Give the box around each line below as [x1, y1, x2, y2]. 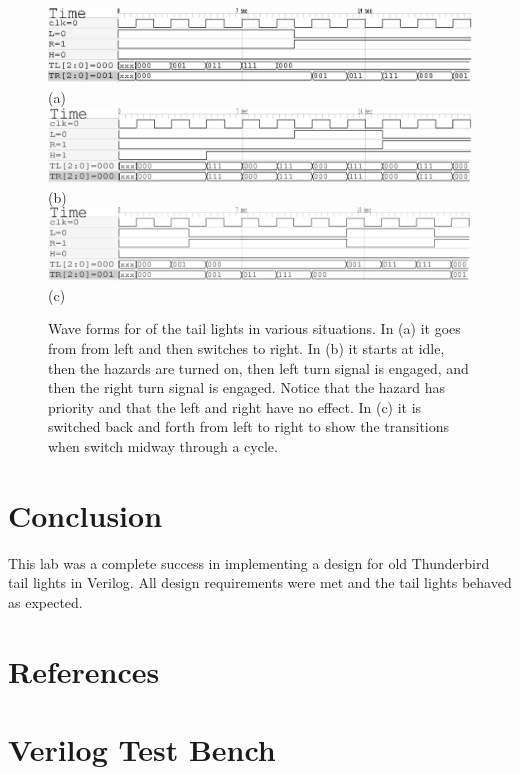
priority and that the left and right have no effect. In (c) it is [48, 396, 422, 417]
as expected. [8, 591, 83, 612]
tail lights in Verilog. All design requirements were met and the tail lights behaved [8, 572, 512, 593]
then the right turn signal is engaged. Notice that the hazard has [48, 377, 446, 398]
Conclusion [8, 494, 163, 535]
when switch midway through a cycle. [48, 435, 278, 456]
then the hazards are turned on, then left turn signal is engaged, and [48, 357, 469, 378]
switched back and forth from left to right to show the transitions [48, 416, 450, 437]
